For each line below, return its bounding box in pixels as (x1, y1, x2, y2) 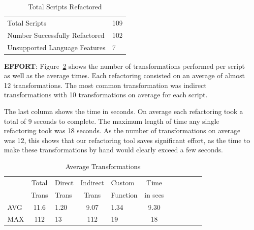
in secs (144, 189, 164, 200)
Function (111, 189, 138, 200)
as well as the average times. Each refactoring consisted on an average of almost (4, 70, 245, 81)
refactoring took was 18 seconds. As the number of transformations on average (4, 125, 241, 136)
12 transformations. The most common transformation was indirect (4, 80, 207, 90)
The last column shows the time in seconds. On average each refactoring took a (4, 106, 243, 116)
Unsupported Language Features (7, 42, 105, 52)
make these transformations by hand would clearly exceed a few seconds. (4, 144, 223, 155)
